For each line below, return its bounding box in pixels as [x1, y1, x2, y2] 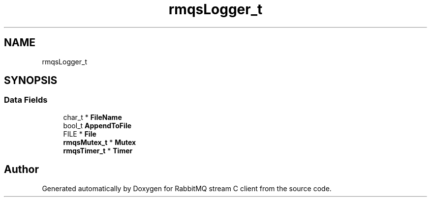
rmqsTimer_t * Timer [63, 146, 133, 155]
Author [4, 163, 39, 176]
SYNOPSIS [4, 74, 58, 87]
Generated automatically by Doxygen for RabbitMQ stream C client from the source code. [42, 184, 332, 193]
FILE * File [63, 129, 96, 138]
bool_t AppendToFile [63, 121, 132, 130]
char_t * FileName [63, 113, 122, 121]
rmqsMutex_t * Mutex [63, 138, 136, 146]
